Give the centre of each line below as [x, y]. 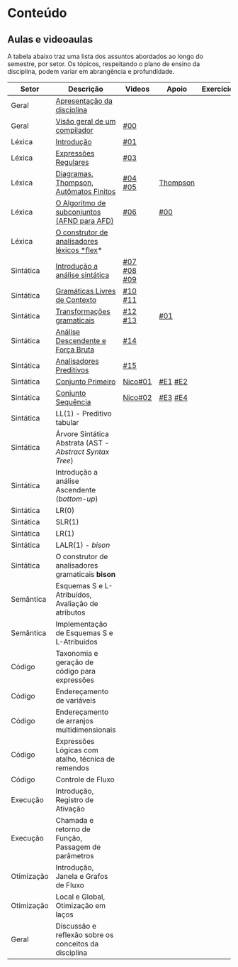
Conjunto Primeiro [86, 382]
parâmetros [75, 856]
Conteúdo [37, 13]
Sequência [73, 402]
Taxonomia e [77, 653]
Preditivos [72, 370]
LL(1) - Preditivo [84, 414]
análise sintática [83, 275]
